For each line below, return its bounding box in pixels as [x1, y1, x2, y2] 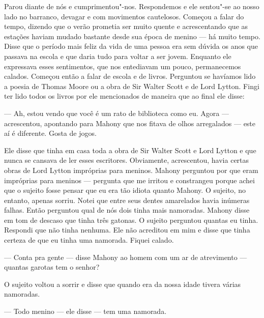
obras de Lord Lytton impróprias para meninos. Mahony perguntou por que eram [4, 164, 258, 175]
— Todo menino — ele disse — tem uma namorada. [4, 306, 167, 316]
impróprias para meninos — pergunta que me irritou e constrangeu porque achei [4, 175, 255, 185]
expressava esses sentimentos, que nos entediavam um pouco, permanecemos [4, 61, 241, 71]
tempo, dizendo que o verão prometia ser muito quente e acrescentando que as [4, 21, 248, 32]
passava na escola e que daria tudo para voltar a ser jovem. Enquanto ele [4, 50, 231, 61]
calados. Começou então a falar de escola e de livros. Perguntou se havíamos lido [4, 71, 256, 81]
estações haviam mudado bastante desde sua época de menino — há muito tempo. [4, 31, 260, 41]
